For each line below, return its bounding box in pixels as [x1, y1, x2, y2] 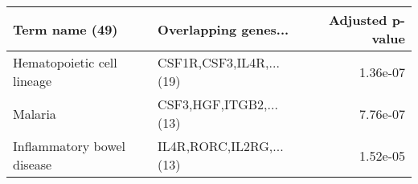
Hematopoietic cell [13, 53, 117, 72]
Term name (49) [13, 19, 118, 39]
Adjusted [328, 10, 387, 29]
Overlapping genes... [158, 19, 289, 39]
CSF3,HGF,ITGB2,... [158, 95, 278, 113]
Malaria [13, 104, 56, 123]
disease [13, 155, 52, 174]
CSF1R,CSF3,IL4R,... [158, 53, 280, 72]
